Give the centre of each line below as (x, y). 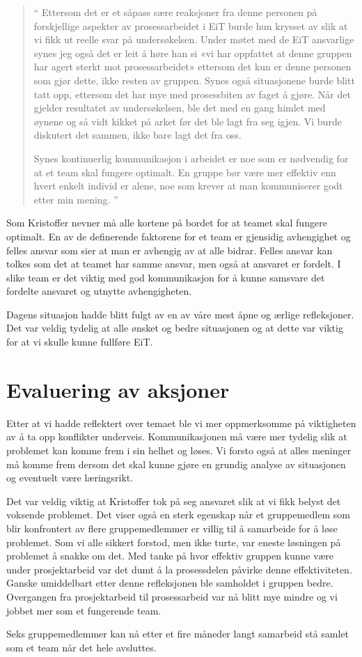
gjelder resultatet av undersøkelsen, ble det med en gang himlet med (180, 108)
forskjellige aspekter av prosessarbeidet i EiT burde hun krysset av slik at (191, 25)
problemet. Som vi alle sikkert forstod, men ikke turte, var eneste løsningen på (174, 542)
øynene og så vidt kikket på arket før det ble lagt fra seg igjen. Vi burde (188, 121)
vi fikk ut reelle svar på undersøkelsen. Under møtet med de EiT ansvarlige (194, 39)
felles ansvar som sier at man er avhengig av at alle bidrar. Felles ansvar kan (170, 250)
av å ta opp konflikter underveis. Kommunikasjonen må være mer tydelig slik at (177, 436)
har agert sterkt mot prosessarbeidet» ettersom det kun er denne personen (192, 67)
